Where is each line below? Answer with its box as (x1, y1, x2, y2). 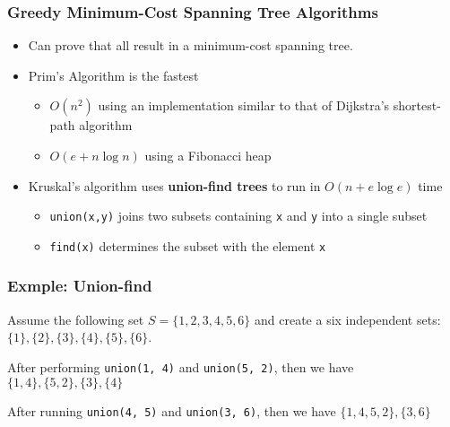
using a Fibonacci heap (144, 146, 272, 164)
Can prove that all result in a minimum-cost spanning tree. (28, 36, 353, 55)
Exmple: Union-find (7, 274, 152, 297)
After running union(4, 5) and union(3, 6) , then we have (7, 401, 336, 420)
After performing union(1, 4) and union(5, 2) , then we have (7, 357, 354, 376)
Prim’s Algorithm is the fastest (28, 65, 199, 84)
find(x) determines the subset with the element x (49, 236, 326, 255)
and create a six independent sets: (255, 309, 441, 328)
